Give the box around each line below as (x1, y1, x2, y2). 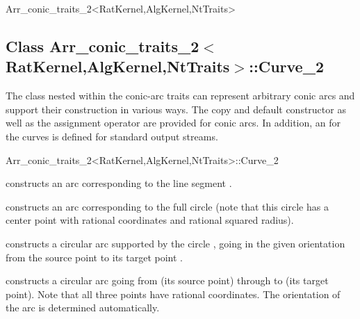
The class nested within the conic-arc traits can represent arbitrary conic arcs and (6, 88, 355, 103)
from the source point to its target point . (6, 250, 183, 264)
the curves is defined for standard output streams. (6, 129, 218, 143)
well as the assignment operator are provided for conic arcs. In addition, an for (6, 115, 341, 130)
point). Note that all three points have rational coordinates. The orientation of (6, 286, 341, 301)
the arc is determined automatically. (6, 300, 160, 315)
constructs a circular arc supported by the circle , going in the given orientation (6, 236, 345, 250)
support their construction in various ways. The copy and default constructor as (6, 101, 346, 116)
